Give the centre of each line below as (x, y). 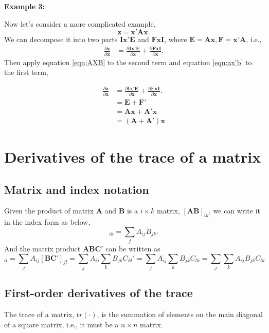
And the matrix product (42, 249)
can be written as (133, 249)
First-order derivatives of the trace (98, 293)
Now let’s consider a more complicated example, (80, 23)
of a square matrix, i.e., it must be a (61, 324)
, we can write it (235, 211)
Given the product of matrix (49, 211)
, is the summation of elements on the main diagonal (180, 314)
